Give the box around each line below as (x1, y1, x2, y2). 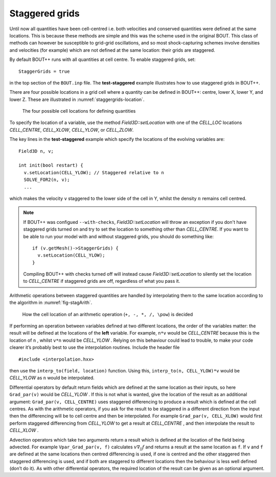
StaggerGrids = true (18, 68, 70, 74)
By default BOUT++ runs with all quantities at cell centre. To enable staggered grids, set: (9, 56, 196, 63)
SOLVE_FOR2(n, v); (24, 177, 70, 183)
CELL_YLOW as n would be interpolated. (9, 375, 95, 381)
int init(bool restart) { (18, 162, 84, 169)
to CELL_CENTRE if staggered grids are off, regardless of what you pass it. (23, 278, 180, 284)
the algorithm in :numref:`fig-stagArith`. (9, 300, 93, 306)
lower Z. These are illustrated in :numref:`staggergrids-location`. (9, 96, 145, 102)
